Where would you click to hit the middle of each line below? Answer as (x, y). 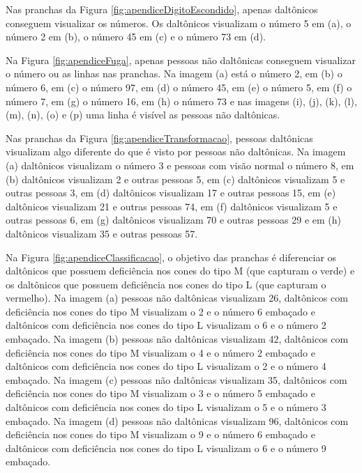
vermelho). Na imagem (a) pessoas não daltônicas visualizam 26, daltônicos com (177, 298)
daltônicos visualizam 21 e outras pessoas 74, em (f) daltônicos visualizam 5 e (172, 206)
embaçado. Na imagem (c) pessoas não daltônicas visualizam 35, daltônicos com (176, 379)
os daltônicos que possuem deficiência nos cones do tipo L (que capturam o (166, 284)
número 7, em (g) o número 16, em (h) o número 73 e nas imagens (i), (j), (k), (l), (181, 101)
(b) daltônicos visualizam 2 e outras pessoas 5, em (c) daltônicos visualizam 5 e (175, 179)
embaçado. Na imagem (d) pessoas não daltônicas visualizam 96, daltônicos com (177, 420)
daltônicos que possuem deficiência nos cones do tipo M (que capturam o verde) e (180, 271)
